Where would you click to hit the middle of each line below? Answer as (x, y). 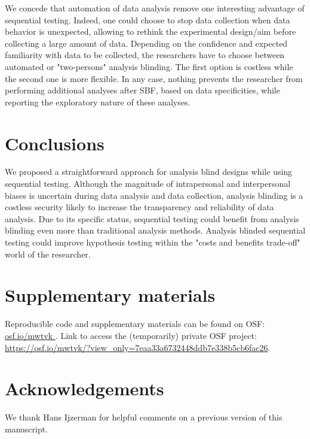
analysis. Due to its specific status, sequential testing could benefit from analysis (152, 218)
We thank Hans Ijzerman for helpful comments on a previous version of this (144, 417)
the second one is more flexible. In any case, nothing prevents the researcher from (154, 78)
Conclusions (55, 143)
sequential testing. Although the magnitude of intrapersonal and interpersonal (148, 184)
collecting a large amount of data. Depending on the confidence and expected (146, 43)
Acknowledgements (85, 388)
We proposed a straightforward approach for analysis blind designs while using (149, 172)
